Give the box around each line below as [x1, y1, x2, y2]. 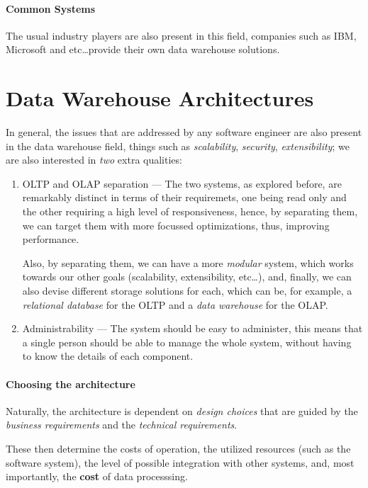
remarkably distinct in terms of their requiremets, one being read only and [22, 190, 347, 205]
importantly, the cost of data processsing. [6, 469, 188, 484]
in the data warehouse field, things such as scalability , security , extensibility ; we [6, 138, 350, 153]
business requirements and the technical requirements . [6, 417, 238, 432]
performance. [22, 232, 79, 246]
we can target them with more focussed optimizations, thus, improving [22, 217, 330, 232]
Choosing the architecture [6, 376, 135, 391]
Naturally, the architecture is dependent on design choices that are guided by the [6, 403, 358, 418]
